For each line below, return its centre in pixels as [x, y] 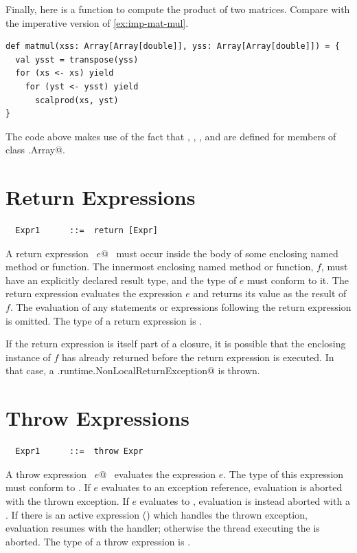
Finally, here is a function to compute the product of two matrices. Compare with [178, 9]
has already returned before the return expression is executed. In [198, 357]
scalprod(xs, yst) [77, 100]
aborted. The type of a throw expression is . [98, 541]
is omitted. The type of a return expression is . [104, 320]
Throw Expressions [97, 418]
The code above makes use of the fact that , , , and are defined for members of [171, 136]
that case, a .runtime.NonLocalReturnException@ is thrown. [133, 370]
